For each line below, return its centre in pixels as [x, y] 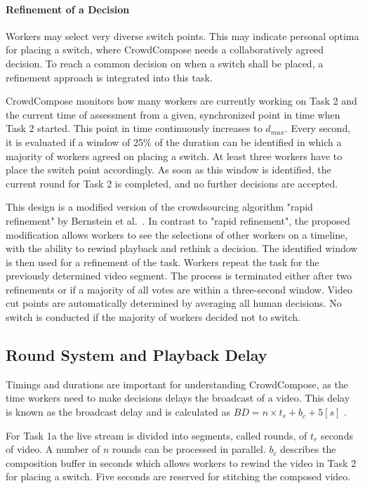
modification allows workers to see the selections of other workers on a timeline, [177, 234]
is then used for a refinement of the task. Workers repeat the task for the [162, 262]
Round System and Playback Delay [137, 355]
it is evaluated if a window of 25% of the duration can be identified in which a [174, 141]
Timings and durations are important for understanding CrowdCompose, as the [177, 384]
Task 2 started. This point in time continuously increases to [134, 128]
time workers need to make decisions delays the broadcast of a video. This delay [178, 398]
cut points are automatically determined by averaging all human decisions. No [174, 303]
